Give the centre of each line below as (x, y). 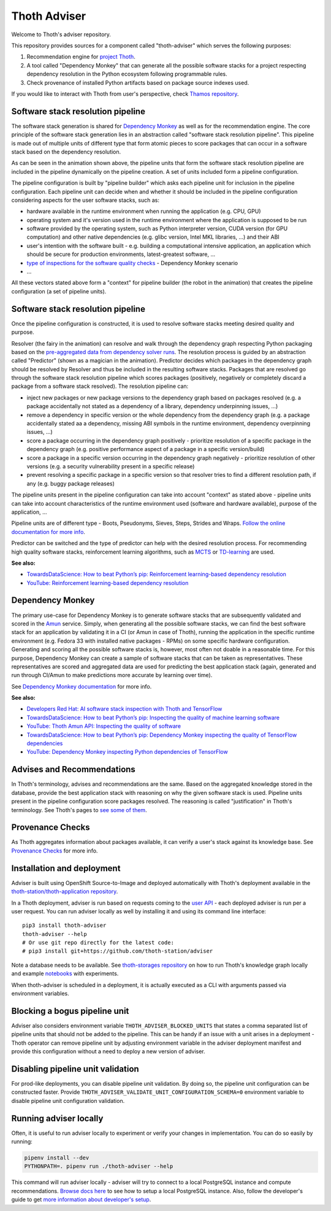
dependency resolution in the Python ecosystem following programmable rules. (127, 74)
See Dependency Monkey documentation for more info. (82, 686)
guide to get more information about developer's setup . (81, 1199)
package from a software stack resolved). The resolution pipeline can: (100, 386)
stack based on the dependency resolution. (66, 152)
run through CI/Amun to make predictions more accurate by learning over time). (112, 675)
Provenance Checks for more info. (55, 851)
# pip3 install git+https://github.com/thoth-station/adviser (118, 951)
